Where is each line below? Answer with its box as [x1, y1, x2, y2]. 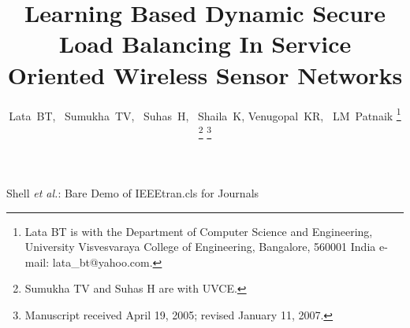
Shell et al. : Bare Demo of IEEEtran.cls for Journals [6, 185, 259, 201]
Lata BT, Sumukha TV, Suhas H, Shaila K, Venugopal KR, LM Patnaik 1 [9, 105, 401, 123]
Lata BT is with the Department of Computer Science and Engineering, [24, 223, 373, 239]
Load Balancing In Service [58, 28, 352, 60]
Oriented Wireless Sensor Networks [7, 58, 403, 90]
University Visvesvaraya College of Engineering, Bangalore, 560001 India [24, 238, 376, 255]
